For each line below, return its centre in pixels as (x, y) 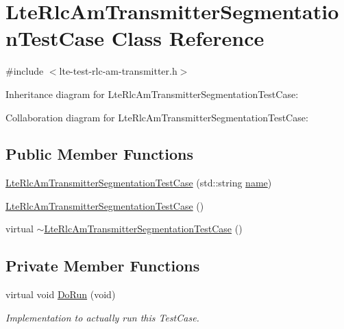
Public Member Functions (99, 154)
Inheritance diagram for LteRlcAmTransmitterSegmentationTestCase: (152, 94)
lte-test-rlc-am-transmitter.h (118, 71)
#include (25, 71)
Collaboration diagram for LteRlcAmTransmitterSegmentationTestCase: (157, 117)
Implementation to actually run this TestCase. (102, 317)
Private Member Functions (103, 266)
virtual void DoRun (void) (61, 294)
